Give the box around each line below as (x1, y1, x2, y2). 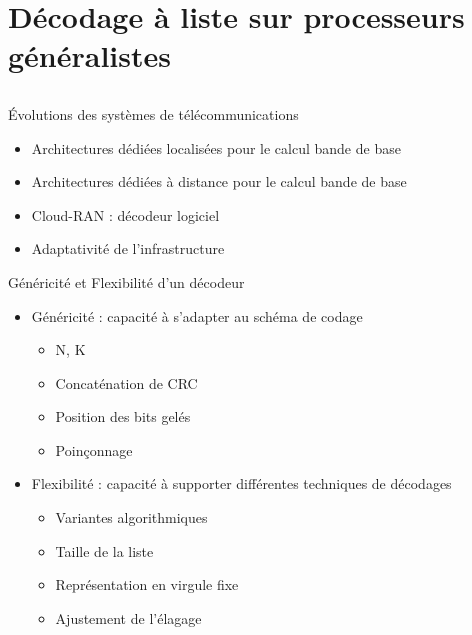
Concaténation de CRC (55, 372, 198, 393)
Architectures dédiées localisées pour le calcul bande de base (31, 137, 401, 158)
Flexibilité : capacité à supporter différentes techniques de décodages (31, 473, 452, 494)
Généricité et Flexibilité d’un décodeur (8, 271, 245, 292)
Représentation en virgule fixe (55, 574, 239, 595)
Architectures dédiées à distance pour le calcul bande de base (31, 171, 407, 192)
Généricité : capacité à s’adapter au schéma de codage (31, 305, 363, 326)
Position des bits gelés (55, 406, 191, 427)
